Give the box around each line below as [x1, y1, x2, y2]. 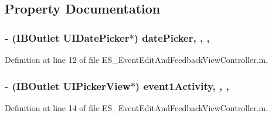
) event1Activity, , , [135, 78, 229, 93]
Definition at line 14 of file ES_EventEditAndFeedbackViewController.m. [5, 101, 268, 113]
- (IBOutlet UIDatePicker [5, 30, 130, 45]
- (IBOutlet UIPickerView [5, 78, 131, 93]
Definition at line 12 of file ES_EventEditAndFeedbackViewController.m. [5, 54, 268, 65]
